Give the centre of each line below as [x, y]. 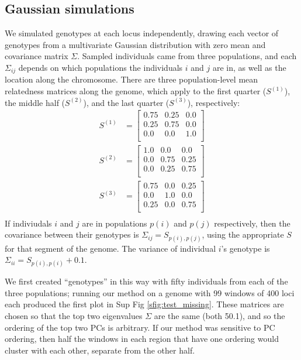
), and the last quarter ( [126, 102]
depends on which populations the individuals [101, 67]
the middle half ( [35, 102]
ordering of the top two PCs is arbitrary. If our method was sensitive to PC [140, 327]
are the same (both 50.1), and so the [219, 316]
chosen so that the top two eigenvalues [74, 316]
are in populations [115, 223]
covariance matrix [37, 56]
